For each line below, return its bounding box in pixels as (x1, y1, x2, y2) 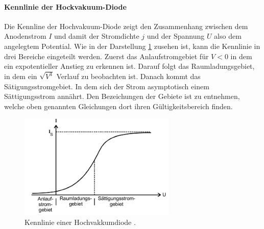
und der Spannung (147, 31, 205, 41)
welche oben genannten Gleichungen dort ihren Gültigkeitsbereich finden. (4, 100, 233, 111)
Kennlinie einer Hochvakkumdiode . (25, 216, 136, 227)
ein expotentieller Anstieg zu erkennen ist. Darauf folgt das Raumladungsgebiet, (4, 61, 255, 71)
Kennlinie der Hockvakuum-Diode (4, 1, 127, 12)
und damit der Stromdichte (54, 31, 139, 41)
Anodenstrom (4, 31, 46, 41)
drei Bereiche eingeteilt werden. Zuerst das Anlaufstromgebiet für (4, 50, 209, 61)
